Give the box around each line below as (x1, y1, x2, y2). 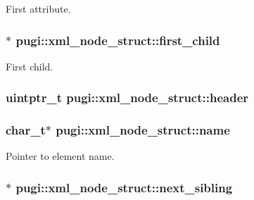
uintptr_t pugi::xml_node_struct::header (6, 89, 249, 106)
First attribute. (6, 1, 71, 15)
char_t (6, 121, 46, 139)
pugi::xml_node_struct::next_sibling (15, 178, 233, 196)
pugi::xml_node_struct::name (56, 121, 230, 139)
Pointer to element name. (6, 149, 115, 163)
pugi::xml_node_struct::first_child (15, 31, 220, 49)
